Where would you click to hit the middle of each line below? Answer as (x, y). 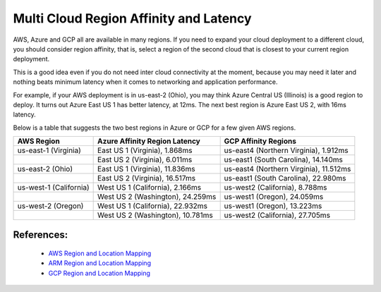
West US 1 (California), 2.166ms (149, 188)
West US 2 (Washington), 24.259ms (157, 197)
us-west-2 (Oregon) (50, 206)
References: (41, 235)
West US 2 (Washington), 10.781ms (155, 215)
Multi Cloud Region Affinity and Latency (132, 18)
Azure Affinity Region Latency (149, 141)
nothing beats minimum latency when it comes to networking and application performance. (145, 82)
